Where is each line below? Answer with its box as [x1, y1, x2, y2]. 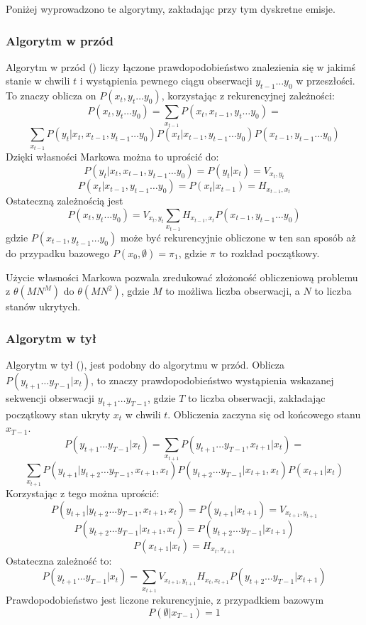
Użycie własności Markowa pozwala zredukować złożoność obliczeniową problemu [6, 269, 358, 284]
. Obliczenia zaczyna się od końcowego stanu [167, 406, 361, 421]
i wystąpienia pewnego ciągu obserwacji [79, 73, 253, 88]
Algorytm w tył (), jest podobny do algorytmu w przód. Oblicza [6, 357, 285, 372]
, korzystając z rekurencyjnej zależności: [161, 88, 335, 103]
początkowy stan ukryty [6, 406, 111, 421]
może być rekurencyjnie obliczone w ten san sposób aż [120, 229, 356, 244]
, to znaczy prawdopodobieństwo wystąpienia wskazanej [90, 372, 334, 387]
